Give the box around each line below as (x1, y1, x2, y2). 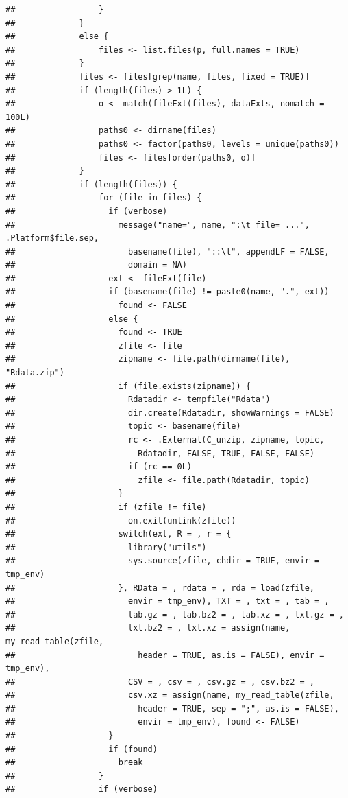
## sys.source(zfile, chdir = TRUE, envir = (5, 556, 320, 566)
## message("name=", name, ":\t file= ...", (5, 220, 310, 230)
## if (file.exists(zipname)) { (5, 381, 251, 391)
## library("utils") (5, 542, 207, 552)
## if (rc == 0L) (5, 462, 192, 472)
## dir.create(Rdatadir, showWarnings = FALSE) (5, 408, 334, 418)
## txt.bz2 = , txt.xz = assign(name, (5, 623, 290, 633)
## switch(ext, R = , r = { (5, 529, 232, 539)
